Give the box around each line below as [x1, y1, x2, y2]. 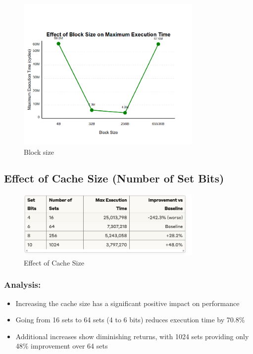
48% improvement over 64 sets [15, 341, 108, 351]
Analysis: [4, 278, 41, 291]
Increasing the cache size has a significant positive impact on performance [15, 298, 240, 308]
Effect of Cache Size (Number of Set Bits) [4, 171, 224, 186]
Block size [24, 146, 54, 157]
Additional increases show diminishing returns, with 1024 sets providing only [15, 331, 249, 341]
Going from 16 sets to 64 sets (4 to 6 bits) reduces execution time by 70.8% [15, 314, 245, 325]
